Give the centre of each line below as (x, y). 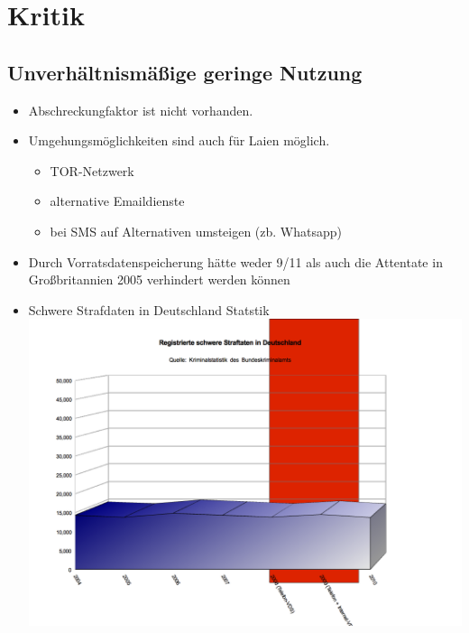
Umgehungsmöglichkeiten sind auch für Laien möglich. (179, 140)
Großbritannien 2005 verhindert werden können (159, 279)
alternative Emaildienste (117, 201)
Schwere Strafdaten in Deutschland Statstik (149, 309)
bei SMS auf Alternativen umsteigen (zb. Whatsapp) (196, 231)
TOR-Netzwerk (92, 170)
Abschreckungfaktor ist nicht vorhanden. (141, 110)
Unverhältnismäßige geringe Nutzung (185, 72)
